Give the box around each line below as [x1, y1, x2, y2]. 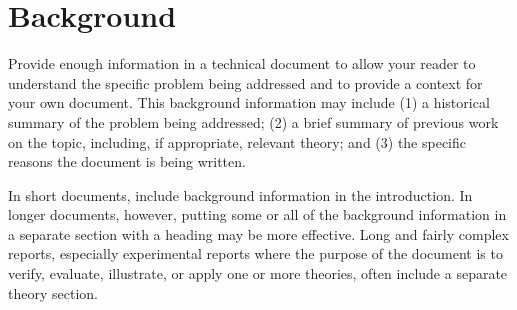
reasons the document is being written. [8, 151, 246, 172]
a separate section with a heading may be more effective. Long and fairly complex [8, 223, 509, 244]
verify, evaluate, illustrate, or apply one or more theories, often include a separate [8, 263, 508, 284]
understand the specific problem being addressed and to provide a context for [8, 72, 483, 93]
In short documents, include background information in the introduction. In [8, 184, 473, 205]
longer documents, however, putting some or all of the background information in [8, 204, 507, 225]
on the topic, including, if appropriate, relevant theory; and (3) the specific [8, 131, 467, 152]
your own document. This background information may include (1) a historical [8, 92, 490, 113]
